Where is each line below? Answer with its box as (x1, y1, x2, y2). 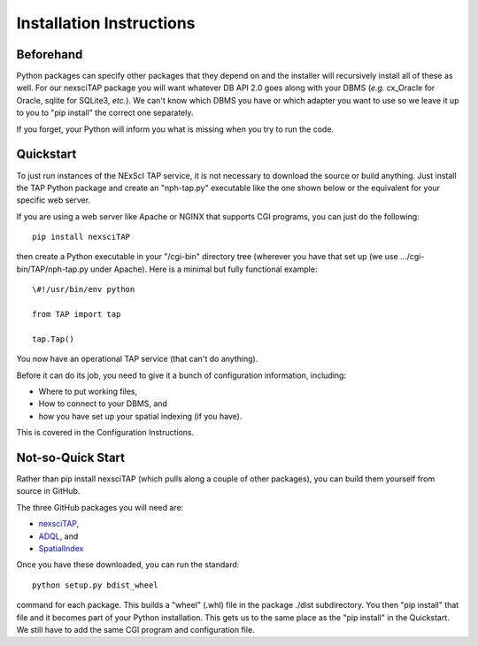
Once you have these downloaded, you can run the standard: (16, 559, 240, 570)
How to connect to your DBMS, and (38, 398, 168, 409)
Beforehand (16, 47, 83, 62)
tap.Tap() (32, 334, 74, 344)
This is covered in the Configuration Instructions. (16, 427, 195, 438)
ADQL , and (38, 531, 79, 542)
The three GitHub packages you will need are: (16, 502, 184, 512)
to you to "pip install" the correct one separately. (16, 107, 194, 119)
